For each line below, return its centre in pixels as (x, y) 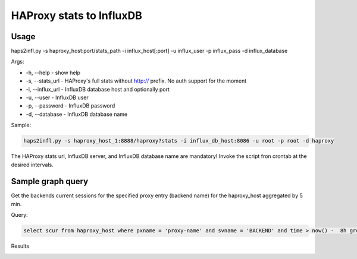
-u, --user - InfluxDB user (57, 97)
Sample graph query (50, 181)
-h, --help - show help (53, 72)
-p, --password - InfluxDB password (71, 106)
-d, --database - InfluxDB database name (77, 114)
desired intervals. (32, 165)
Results (20, 246)
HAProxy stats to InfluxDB (76, 15)
